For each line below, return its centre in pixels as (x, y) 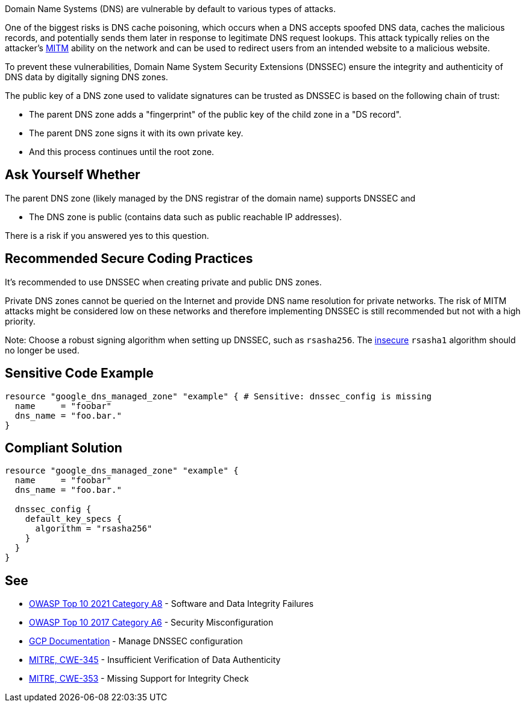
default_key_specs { (73, 519)
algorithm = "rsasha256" (94, 529)
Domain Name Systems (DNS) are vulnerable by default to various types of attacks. (171, 9)
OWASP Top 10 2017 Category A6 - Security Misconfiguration (151, 623)
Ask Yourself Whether (73, 175)
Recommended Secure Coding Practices (129, 259)
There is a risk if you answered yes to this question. (107, 235)
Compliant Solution (64, 448)
